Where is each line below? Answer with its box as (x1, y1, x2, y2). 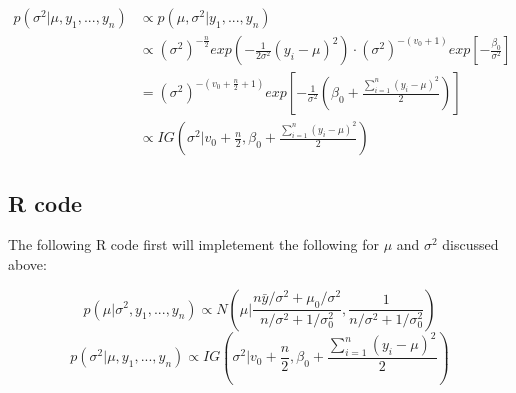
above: (8, 253, 47, 274)
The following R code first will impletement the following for (8, 234, 379, 255)
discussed (442, 234, 499, 255)
